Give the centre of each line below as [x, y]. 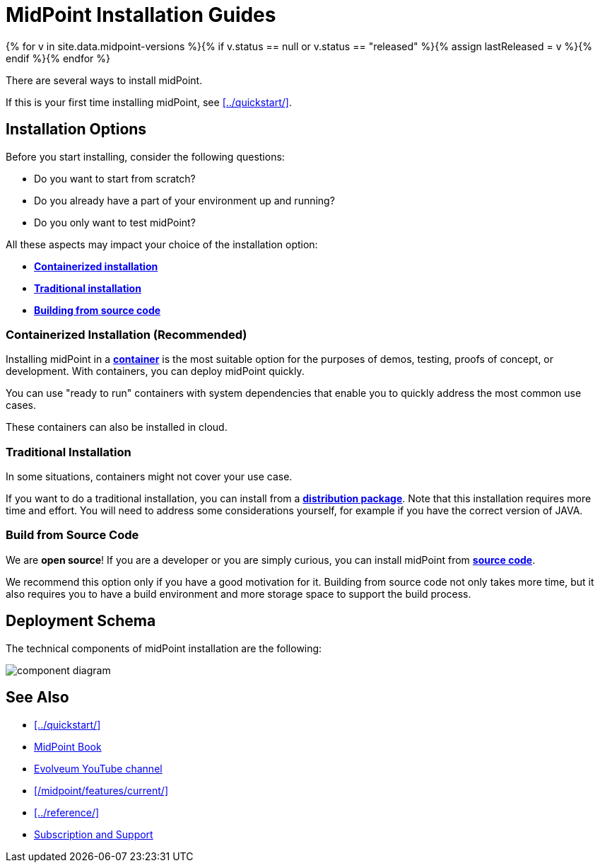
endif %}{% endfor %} [58, 58]
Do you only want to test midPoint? [115, 222]
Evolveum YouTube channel [98, 768]
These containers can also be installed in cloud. [117, 427]
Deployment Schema [81, 621]
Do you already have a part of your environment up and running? [184, 200]
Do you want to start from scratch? [115, 178]
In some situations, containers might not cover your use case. [149, 477]
